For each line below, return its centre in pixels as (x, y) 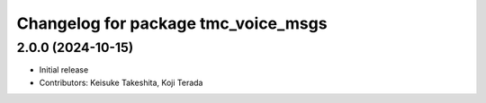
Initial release (64, 70)
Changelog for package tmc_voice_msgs (172, 23)
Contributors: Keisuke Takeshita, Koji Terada (121, 82)
